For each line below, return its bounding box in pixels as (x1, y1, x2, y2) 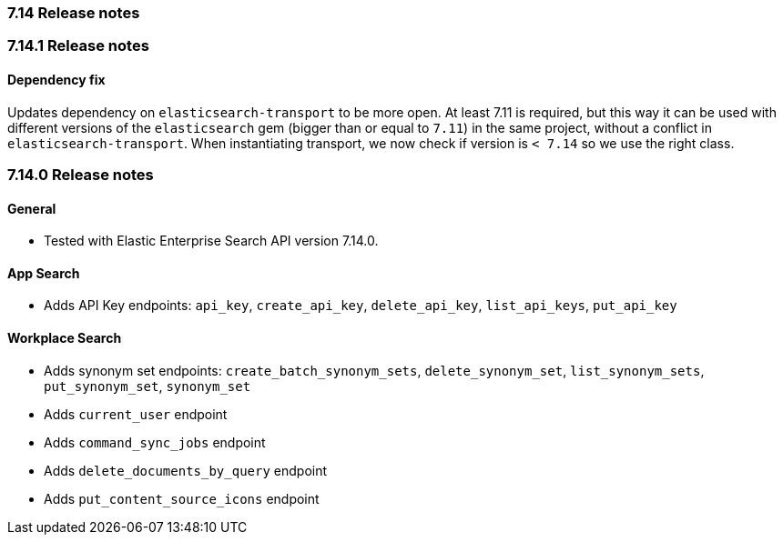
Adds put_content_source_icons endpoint (44, 490, 320, 507)
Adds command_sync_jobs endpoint (44, 434, 266, 450)
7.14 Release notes (7, 4, 140, 22)
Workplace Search (7, 330, 122, 346)
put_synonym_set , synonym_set (44, 377, 251, 394)
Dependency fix (7, 71, 106, 87)
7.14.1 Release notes (7, 36, 149, 55)
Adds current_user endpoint (44, 406, 228, 422)
